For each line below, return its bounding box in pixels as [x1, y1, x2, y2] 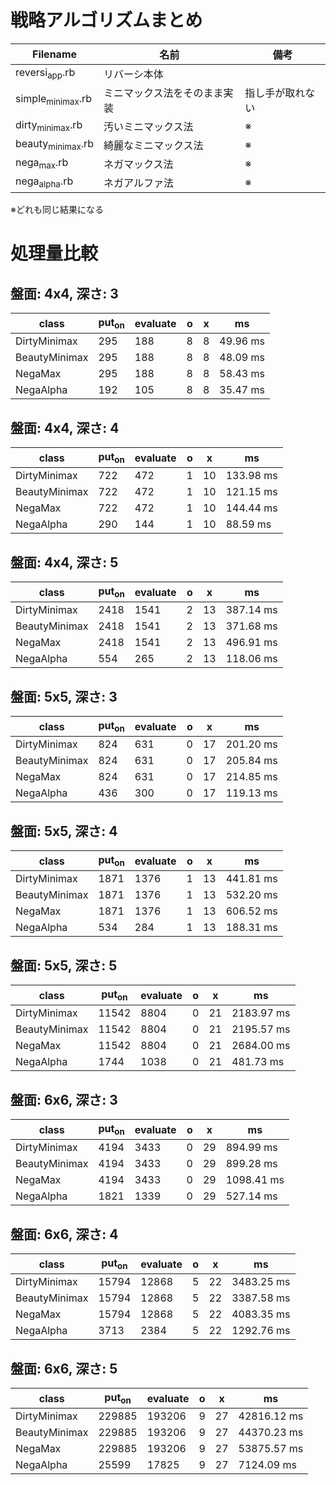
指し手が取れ [244, 86, 306, 100]
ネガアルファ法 [103, 176, 174, 190]
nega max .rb [15, 156, 69, 171]
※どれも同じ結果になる [10, 203, 104, 215]
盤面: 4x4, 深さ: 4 [10, 419, 120, 436]
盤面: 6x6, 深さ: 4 [10, 1226, 119, 1243]
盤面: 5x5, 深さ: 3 [10, 688, 118, 705]
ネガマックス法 [103, 157, 174, 171]
